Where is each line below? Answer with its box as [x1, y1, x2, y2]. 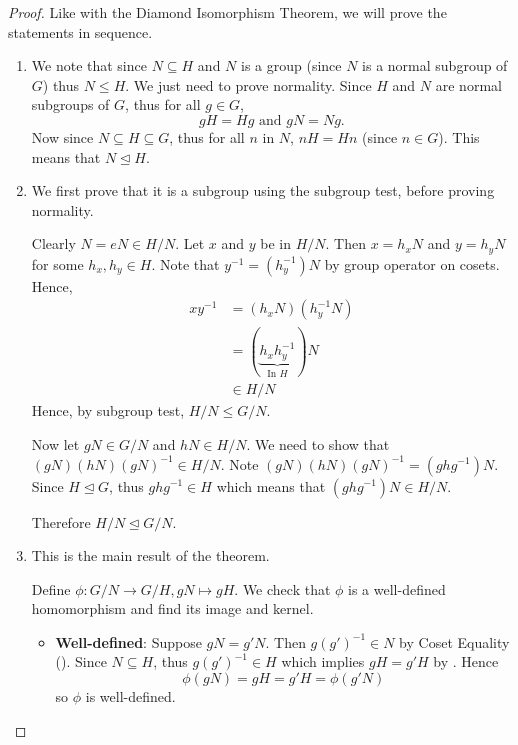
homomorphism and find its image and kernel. [31, 598, 314, 619]
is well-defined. [85, 686, 176, 707]
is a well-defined [348, 578, 446, 599]
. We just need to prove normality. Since [125, 74, 372, 95]
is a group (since [241, 55, 342, 76]
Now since [31, 126, 94, 147]
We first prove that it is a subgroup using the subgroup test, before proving [31, 180, 495, 201]
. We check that [234, 578, 331, 599]
